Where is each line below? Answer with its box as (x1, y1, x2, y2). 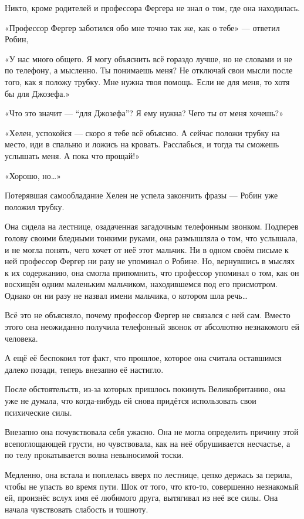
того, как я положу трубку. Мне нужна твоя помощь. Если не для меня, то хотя (5, 75, 290, 87)
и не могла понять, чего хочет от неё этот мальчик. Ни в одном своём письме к (5, 243, 289, 255)
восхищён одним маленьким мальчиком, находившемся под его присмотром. (5, 278, 278, 290)
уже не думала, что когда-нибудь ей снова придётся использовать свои (5, 395, 256, 407)
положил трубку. (5, 200, 65, 213)
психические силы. (5, 406, 72, 418)
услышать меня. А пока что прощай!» (5, 149, 140, 161)
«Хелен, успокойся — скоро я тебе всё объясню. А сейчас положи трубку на (5, 126, 280, 139)
